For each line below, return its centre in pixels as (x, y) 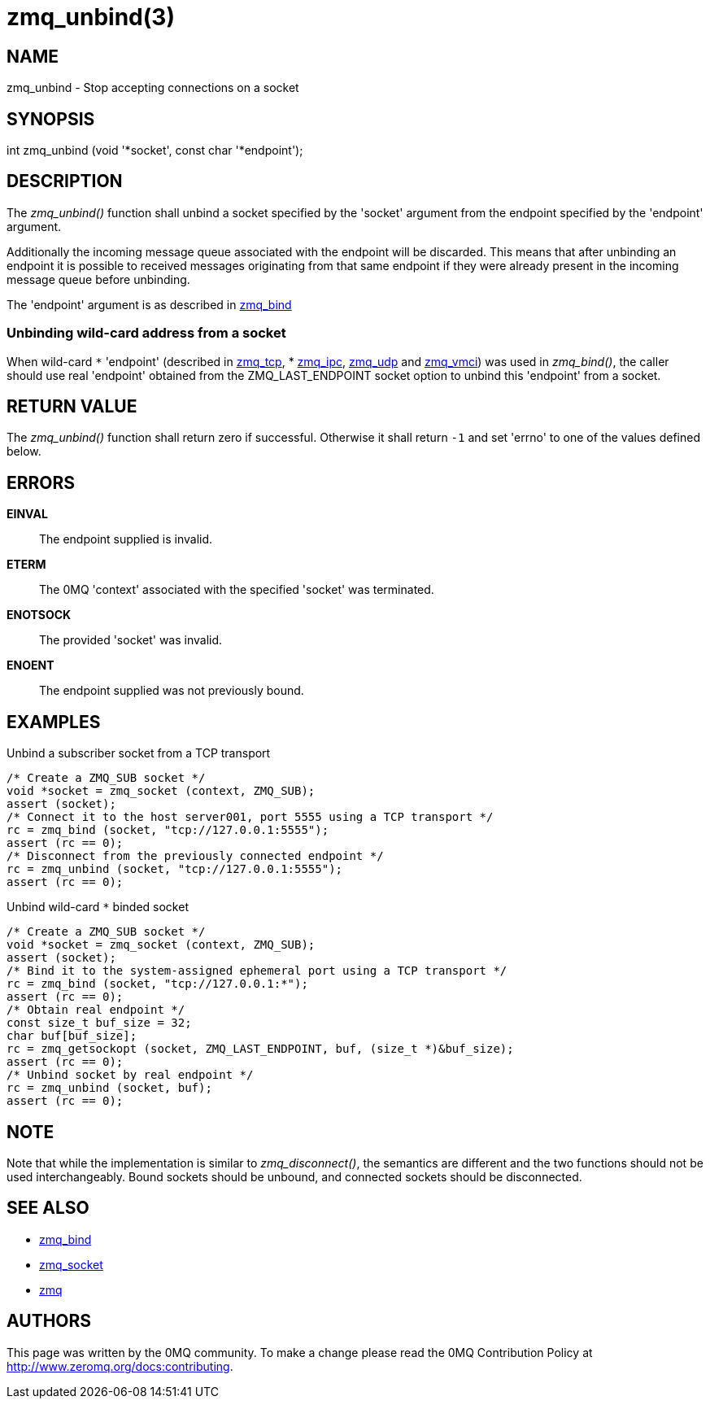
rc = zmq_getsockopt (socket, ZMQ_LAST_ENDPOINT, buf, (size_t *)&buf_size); (260, 1049)
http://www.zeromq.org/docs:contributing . (120, 1366)
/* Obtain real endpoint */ (96, 1010)
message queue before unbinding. (98, 279)
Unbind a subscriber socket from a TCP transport (139, 753)
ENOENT (30, 665)
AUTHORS (49, 1321)
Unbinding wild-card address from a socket (146, 333)
